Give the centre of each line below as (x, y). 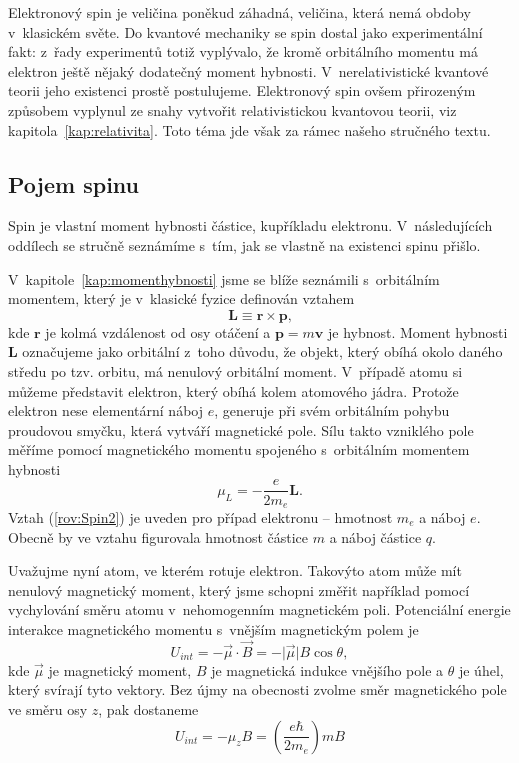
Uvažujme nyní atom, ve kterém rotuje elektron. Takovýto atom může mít (235, 570)
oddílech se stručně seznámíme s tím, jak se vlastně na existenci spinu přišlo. (244, 244)
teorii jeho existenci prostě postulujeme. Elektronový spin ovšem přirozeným (242, 90)
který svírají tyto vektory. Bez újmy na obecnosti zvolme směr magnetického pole (257, 689)
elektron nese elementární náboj (105, 410)
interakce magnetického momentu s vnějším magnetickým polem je (213, 628)
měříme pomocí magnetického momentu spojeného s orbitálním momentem (239, 449)
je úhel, (481, 669)
